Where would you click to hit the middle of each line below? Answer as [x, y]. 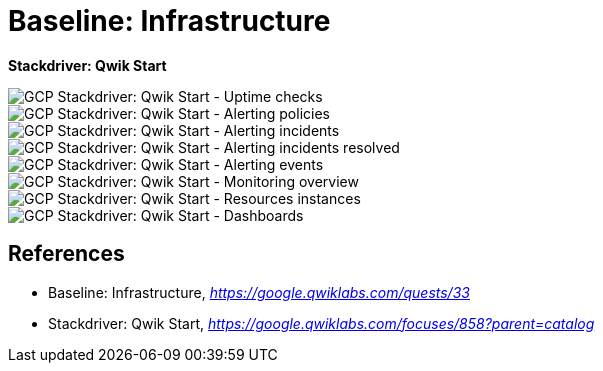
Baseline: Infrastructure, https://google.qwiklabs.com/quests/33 [259, 292]
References [66, 254]
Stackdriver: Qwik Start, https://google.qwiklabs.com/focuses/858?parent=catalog [321, 323]
